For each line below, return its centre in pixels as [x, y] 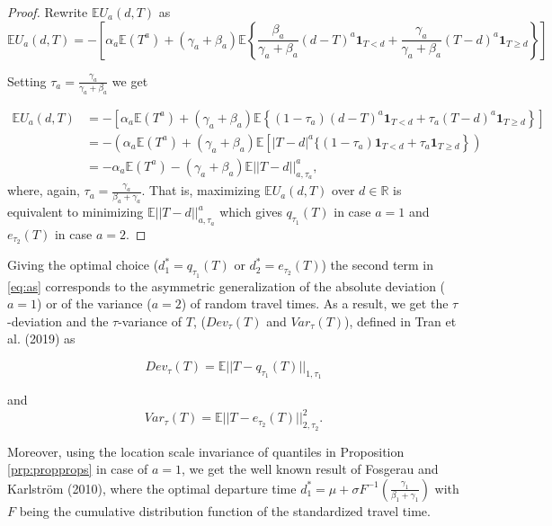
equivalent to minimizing [76, 212]
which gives [251, 212]
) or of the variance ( [94, 303]
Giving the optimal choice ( [83, 265]
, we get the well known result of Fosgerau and [310, 469]
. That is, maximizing [201, 190]
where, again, [44, 190]
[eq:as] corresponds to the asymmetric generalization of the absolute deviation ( [227, 285]
